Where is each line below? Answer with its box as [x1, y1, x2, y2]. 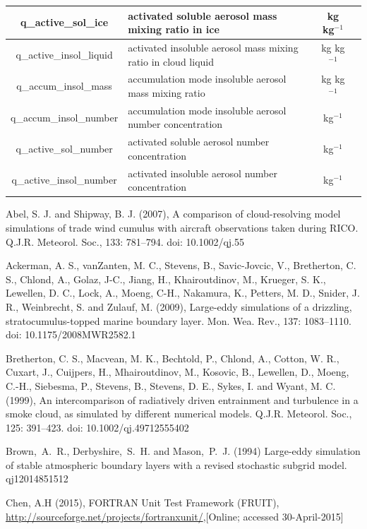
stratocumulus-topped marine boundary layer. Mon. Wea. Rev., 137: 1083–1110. [6, 313, 351, 328]
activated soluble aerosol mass [128, 8, 277, 23]
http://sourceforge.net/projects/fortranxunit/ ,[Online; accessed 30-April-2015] [6, 509, 344, 523]
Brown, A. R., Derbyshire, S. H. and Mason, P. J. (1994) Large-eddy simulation [6, 444, 361, 458]
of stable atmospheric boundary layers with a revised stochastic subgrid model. [6, 457, 347, 472]
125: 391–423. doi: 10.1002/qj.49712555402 [6, 420, 189, 434]
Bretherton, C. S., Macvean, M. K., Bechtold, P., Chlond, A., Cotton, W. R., [6, 350, 339, 365]
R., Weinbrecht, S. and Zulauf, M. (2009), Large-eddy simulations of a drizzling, [6, 299, 352, 314]
